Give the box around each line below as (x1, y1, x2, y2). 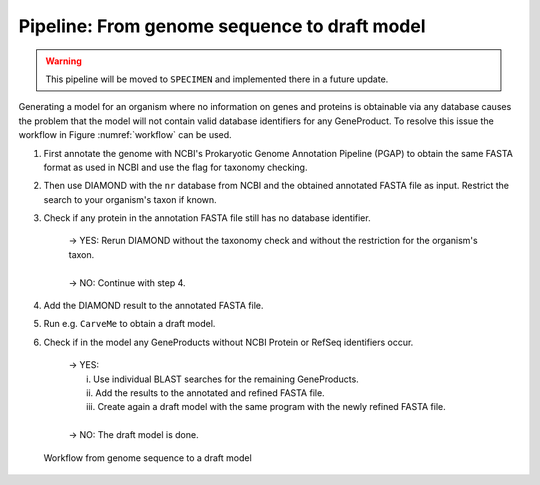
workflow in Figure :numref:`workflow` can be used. (18, 129, 232, 141)
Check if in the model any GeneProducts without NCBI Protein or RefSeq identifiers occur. (43, 336, 414, 348)
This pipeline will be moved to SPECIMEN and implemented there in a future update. (45, 73, 389, 85)
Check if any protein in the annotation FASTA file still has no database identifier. (43, 212, 371, 224)
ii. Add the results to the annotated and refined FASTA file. (86, 386, 325, 399)
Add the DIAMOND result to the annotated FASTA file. (43, 300, 264, 312)
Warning (45, 55, 82, 67)
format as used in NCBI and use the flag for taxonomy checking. (43, 161, 308, 173)
